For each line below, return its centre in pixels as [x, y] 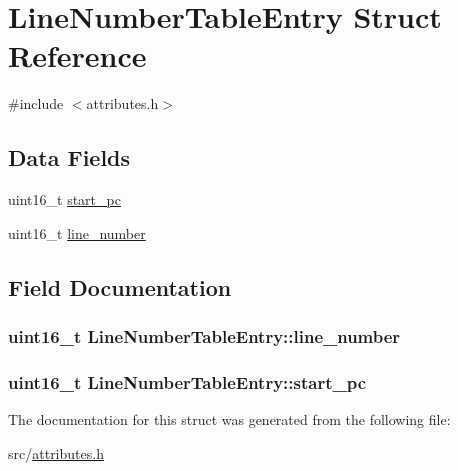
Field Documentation [120, 286]
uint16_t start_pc [64, 199]
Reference [77, 55]
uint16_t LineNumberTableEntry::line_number [204, 336]
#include [36, 103]
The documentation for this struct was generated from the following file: [229, 419]
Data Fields [69, 157]
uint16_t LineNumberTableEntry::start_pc [187, 381]
